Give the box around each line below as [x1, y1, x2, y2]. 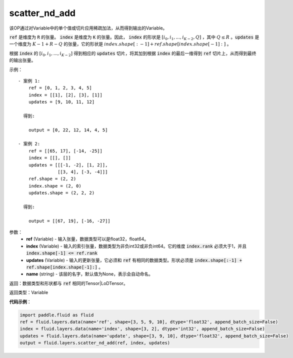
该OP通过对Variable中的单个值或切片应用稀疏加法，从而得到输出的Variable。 [9, 25, 167, 31]
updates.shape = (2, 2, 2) [28, 190, 95, 196]
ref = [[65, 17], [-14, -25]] [28, 148, 102, 153]
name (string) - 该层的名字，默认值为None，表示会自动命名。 [26, 271, 153, 277]
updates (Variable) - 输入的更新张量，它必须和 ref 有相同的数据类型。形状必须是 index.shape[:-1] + [26, 257, 242, 263]
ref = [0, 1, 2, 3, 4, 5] [28, 85, 92, 91]
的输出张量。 [9, 57, 36, 63]
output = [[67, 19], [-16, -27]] [28, 218, 111, 223]
